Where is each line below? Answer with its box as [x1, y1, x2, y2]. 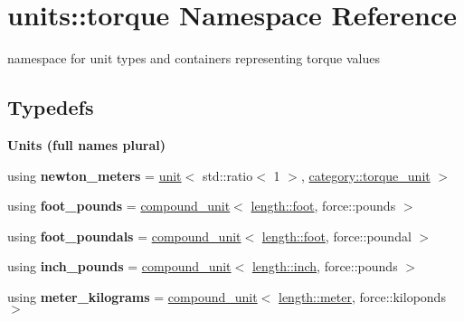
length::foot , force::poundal [261, 226, 412, 245]
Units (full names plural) [7, 135, 166, 154]
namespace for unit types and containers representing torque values [7, 49, 381, 68]
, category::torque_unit [300, 165, 431, 184]
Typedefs [7, 93, 94, 121]
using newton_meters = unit [7, 165, 182, 184]
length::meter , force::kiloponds [279, 287, 446, 306]
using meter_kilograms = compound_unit [7, 287, 258, 306]
